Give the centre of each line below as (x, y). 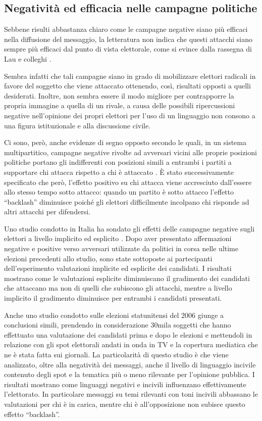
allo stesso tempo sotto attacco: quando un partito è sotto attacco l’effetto (119, 192)
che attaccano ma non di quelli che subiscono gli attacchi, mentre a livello (118, 288)
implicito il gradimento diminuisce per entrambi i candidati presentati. (113, 298)
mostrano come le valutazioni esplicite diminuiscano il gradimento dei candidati (127, 278)
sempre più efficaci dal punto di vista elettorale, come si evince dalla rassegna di (128, 49)
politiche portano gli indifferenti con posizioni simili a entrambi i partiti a (118, 162)
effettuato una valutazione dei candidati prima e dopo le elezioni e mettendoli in (128, 334)
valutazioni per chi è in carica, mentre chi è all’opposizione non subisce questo (125, 404)
